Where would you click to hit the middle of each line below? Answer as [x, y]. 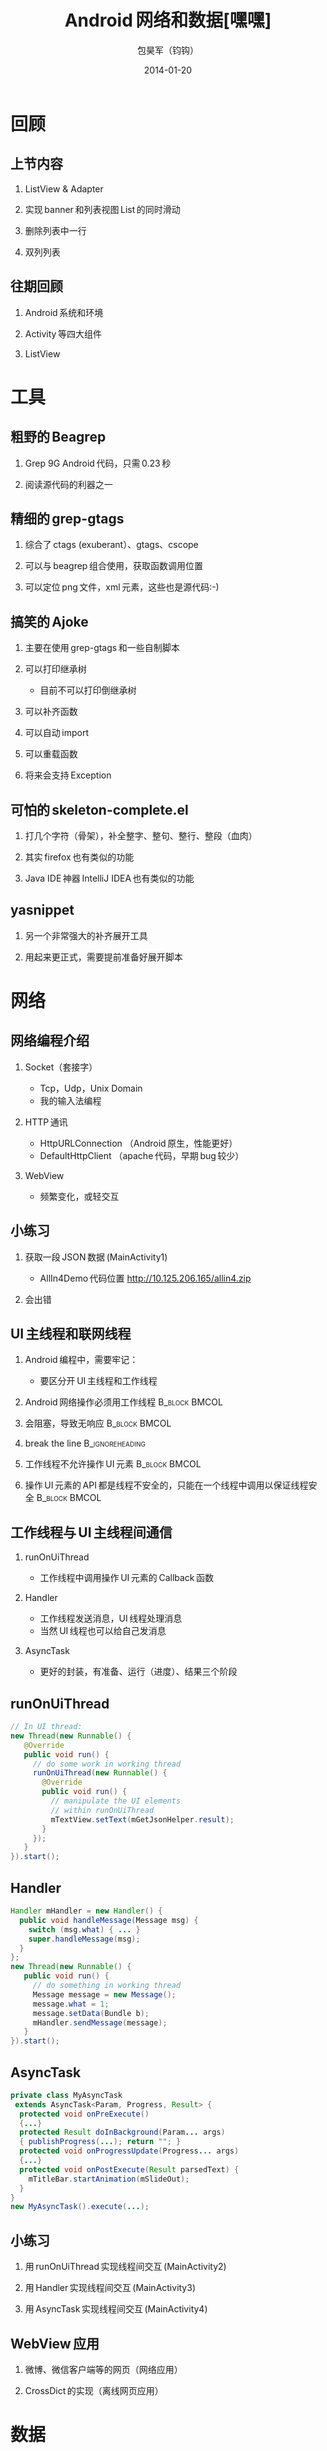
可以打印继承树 [55, 669]
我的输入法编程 [70, 1100]
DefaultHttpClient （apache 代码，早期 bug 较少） [142, 1155]
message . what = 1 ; [71, 2004]
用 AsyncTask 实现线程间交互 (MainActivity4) [116, 2309]
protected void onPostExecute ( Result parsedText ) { [129, 2169]
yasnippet [42, 910]
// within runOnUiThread [102, 1810]
